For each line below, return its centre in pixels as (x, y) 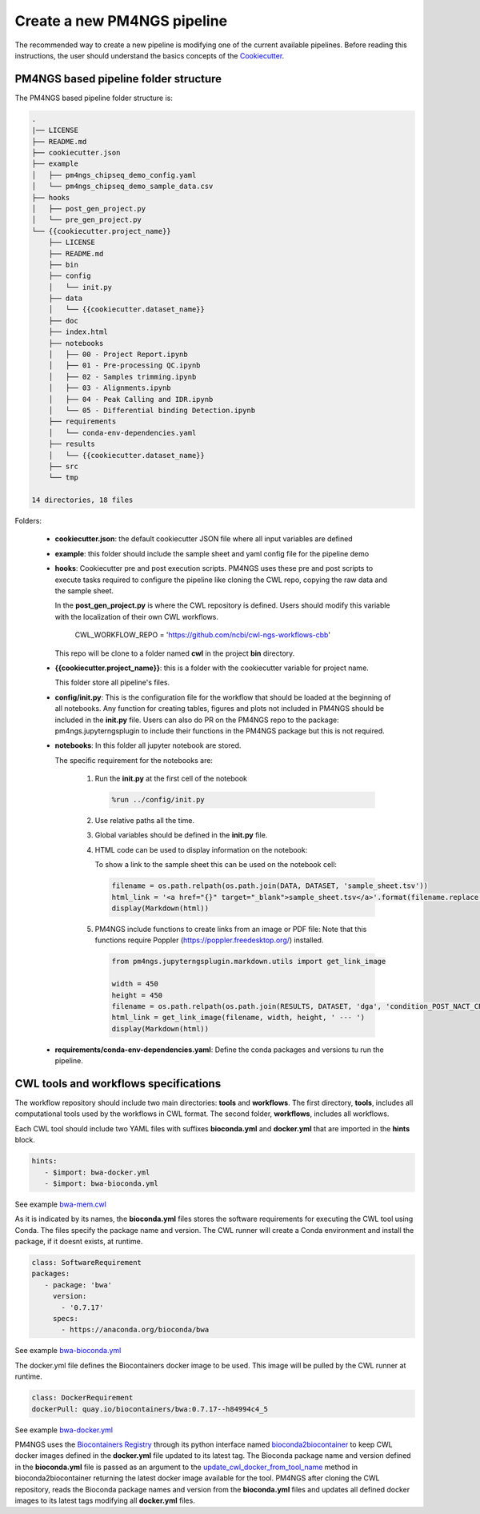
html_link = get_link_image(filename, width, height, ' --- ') (238, 1018)
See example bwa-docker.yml (64, 1430)
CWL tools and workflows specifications (118, 1084)
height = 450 (137, 995)
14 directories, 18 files (82, 500)
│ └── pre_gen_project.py (86, 220)
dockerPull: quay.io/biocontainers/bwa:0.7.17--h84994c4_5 (150, 1409)
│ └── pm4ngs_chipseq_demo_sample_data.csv (122, 187)
